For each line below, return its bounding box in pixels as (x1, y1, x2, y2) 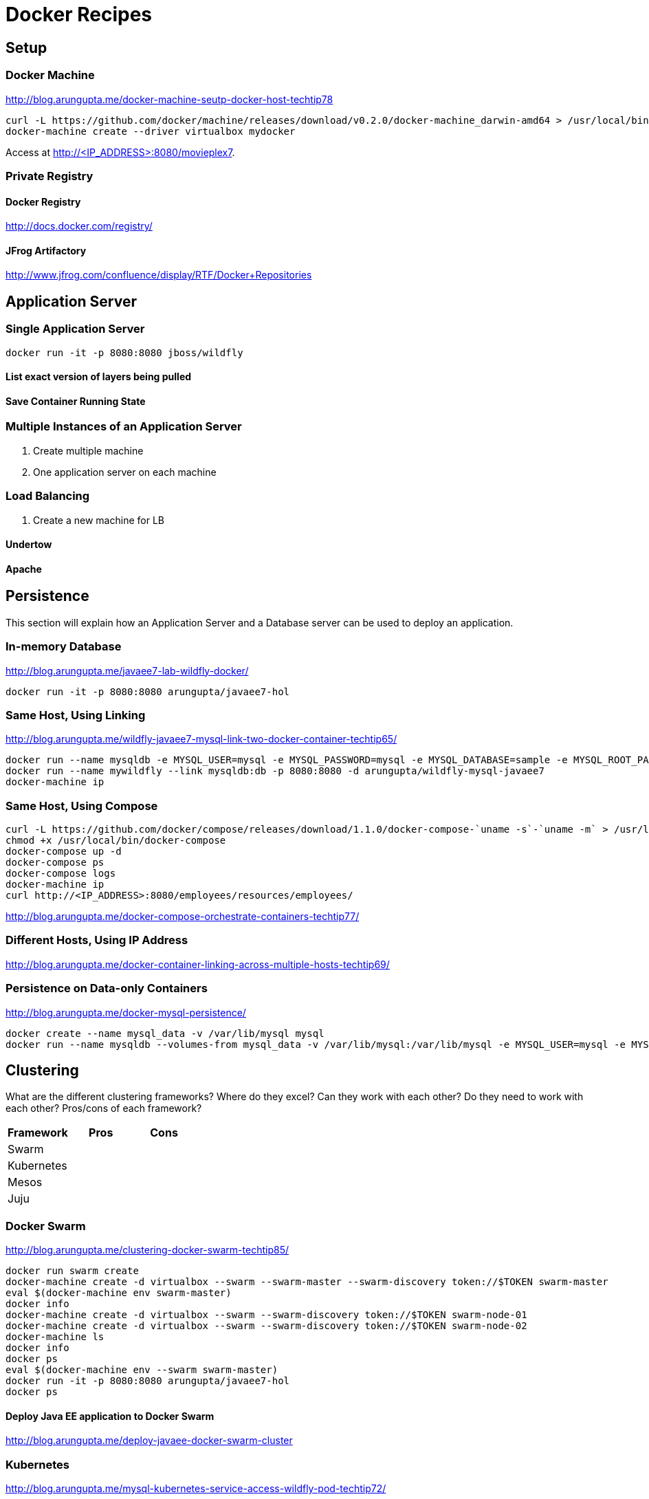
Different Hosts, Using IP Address (5, 933, 188, 948)
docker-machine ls (5, 1331, 104, 1343)
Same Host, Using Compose (5, 798, 158, 813)
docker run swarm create (5, 1265, 139, 1277)
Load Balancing (5, 489, 90, 503)
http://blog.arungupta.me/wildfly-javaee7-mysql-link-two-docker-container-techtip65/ (5, 733, 397, 745)
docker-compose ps (5, 857, 104, 868)
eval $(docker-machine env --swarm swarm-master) (5, 1364, 278, 1376)
